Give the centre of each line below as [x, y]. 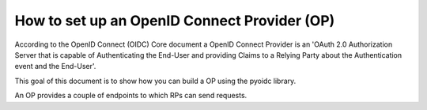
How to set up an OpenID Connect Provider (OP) [175, 21]
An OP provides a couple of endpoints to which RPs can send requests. [131, 96]
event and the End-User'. [55, 66]
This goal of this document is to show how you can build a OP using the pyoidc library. [155, 81]
